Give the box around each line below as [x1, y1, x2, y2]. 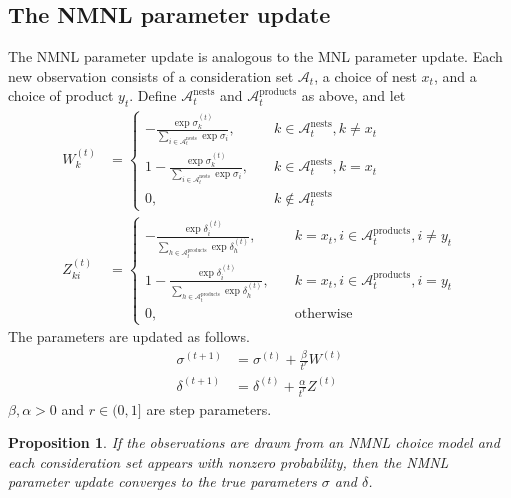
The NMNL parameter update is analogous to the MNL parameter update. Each [8, 46, 503, 67]
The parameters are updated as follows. [8, 326, 250, 347]
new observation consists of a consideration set [8, 65, 294, 86]
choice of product [8, 85, 114, 106]
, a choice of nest [314, 65, 417, 86]
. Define [129, 85, 177, 106]
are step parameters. [146, 398, 272, 419]
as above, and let [301, 85, 406, 106]
